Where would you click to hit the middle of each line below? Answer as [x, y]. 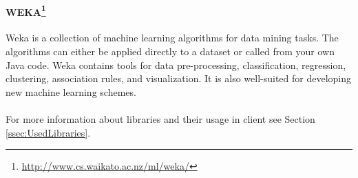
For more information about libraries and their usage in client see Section [160, 119]
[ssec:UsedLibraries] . [48, 132]
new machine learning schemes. [71, 91]
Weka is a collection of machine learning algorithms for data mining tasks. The [172, 38]
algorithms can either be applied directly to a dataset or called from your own [170, 51]
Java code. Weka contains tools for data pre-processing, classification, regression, [176, 65]
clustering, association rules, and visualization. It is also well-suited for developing [179, 78]
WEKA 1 [26, 10]
